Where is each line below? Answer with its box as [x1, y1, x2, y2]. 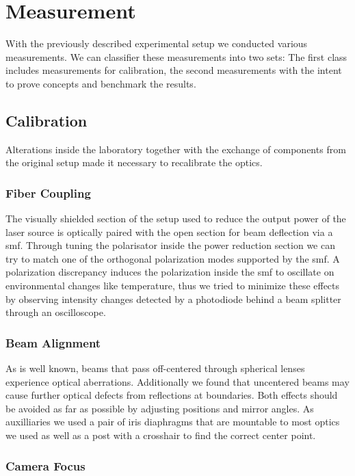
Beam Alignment [5, 334, 101, 351]
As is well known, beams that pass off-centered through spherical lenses [5, 361, 305, 375]
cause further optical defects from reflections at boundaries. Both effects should [5, 388, 338, 402]
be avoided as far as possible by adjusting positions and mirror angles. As [5, 401, 314, 415]
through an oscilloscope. [5, 305, 106, 319]
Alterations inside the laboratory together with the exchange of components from [5, 142, 346, 156]
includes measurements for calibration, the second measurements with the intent [5, 63, 342, 77]
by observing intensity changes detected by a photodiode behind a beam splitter [5, 291, 341, 306]
